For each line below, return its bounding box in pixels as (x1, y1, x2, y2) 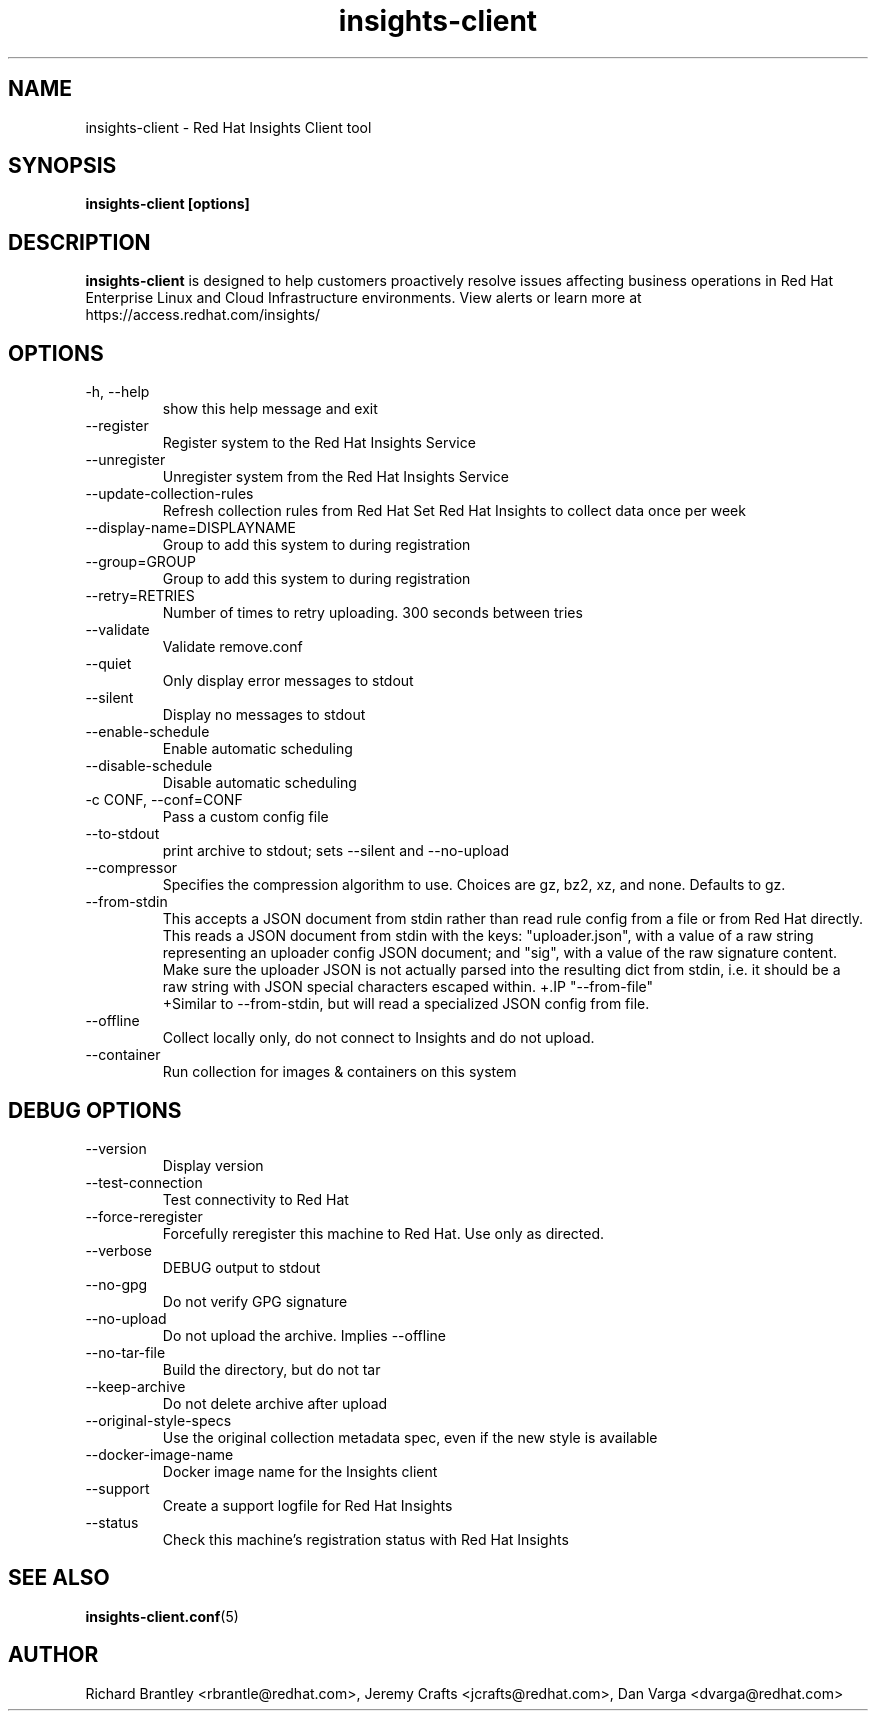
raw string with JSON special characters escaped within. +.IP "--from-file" (162, 978, 654, 996)
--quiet (85, 655, 132, 673)
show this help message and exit (162, 400, 378, 418)
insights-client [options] (85, 195, 250, 213)
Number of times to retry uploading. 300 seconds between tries (162, 604, 583, 622)
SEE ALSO (8, 1565, 110, 1591)
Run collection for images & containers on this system (162, 1063, 517, 1081)
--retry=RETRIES (85, 587, 195, 605)
